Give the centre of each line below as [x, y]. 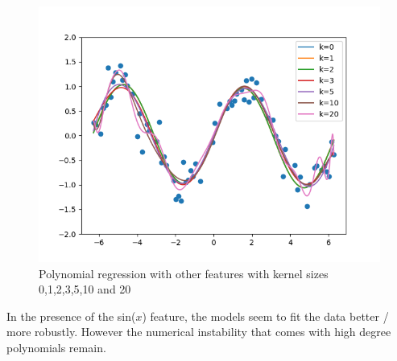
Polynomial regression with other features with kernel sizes [184, 273]
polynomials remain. [56, 347]
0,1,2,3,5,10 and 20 [85, 289]
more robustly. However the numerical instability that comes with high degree [199, 332]
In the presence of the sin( [71, 316]
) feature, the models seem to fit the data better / [265, 316]
